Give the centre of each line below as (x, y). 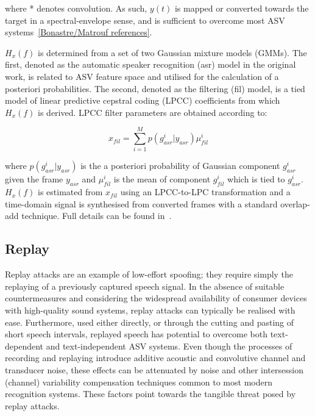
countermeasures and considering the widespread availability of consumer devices (156, 298)
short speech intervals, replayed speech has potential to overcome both (136, 334)
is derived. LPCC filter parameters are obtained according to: (153, 112)
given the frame (34, 179)
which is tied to (256, 179)
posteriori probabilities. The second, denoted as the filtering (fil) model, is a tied (155, 88)
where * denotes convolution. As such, (76, 8)
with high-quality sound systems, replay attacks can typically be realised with (150, 310)
